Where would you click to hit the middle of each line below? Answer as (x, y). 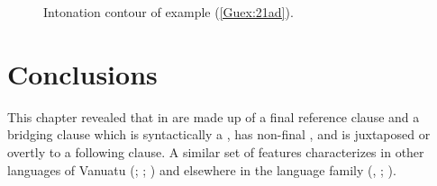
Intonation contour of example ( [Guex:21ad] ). (168, 12)
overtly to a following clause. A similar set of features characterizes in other (216, 151)
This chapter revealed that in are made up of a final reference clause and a (214, 116)
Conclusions (82, 73)
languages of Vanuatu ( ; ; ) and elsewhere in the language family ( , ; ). (202, 169)
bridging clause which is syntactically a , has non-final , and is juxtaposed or (219, 134)
